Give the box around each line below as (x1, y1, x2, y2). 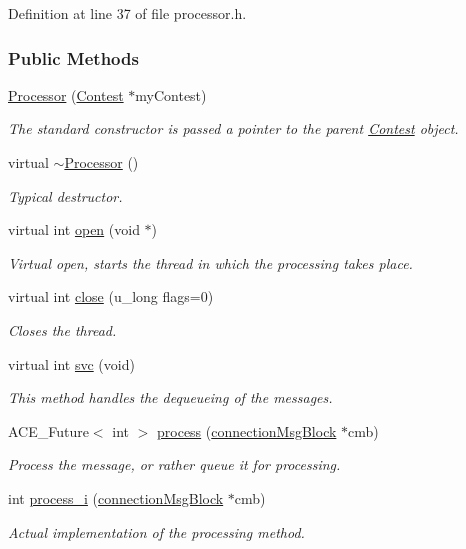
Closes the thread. (8, 319, 117, 340)
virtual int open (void (8, 219, 140, 240)
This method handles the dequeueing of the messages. (8, 387, 333, 408)
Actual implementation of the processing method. (8, 521, 305, 542)
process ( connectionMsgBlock (157, 420, 337, 441)
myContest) (135, 84, 207, 105)
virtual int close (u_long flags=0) (8, 286, 214, 307)
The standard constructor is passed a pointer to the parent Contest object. (8, 118, 459, 139)
